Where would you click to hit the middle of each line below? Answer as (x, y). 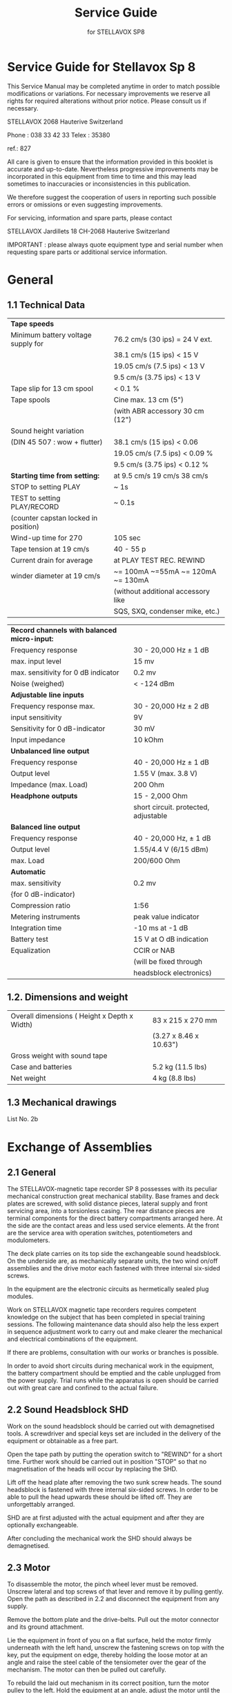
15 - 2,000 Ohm (161, 795)
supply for (27, 343)
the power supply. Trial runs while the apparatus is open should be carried (113, 1381)
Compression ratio (40, 905)
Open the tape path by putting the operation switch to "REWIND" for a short (115, 1454)
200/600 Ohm (157, 860)
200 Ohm (149, 784)
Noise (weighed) (38, 684)
